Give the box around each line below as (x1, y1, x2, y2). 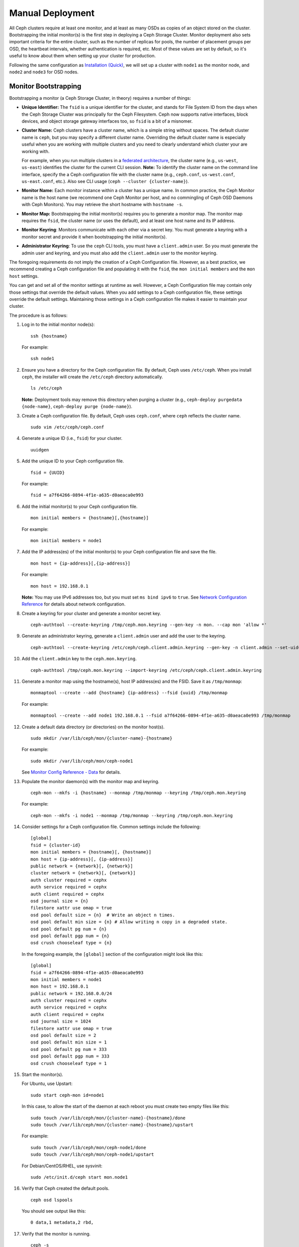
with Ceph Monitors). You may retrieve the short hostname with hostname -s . (21, 202, 183, 208)
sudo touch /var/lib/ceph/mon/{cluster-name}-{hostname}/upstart (30, 1122, 194, 1127)
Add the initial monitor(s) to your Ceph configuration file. (21, 503, 138, 509)
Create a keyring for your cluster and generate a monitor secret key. (21, 610, 161, 616)
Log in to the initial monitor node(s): (21, 322, 95, 328)
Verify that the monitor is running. (21, 1231, 91, 1237)
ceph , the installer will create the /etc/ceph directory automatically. (21, 374, 163, 380)
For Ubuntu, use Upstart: (21, 1080, 73, 1087)
